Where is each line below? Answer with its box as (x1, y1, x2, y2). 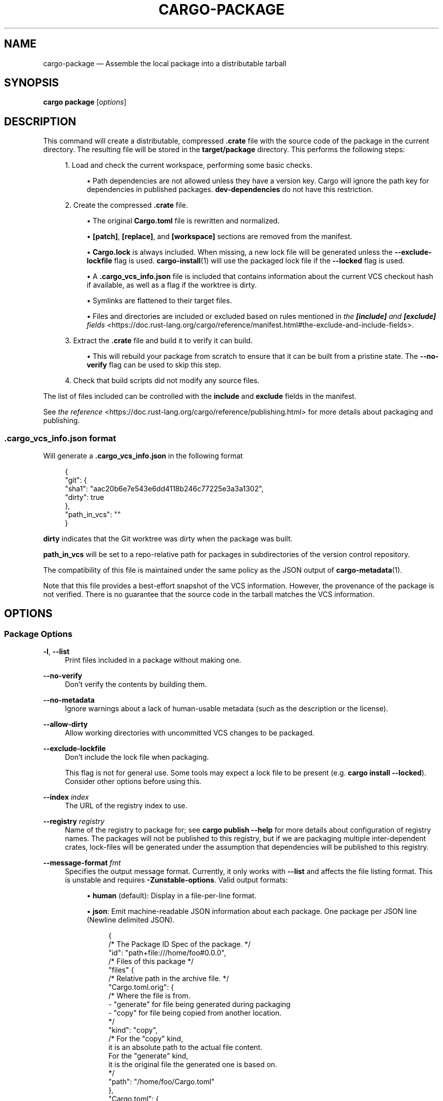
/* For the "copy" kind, (108, 1034, 183, 1043)
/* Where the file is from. (108, 991, 191, 1000)
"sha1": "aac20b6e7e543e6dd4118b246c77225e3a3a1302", (65, 484, 264, 493)
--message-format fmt (43, 858, 121, 867)
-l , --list (43, 647, 70, 656)
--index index (43, 793, 89, 802)
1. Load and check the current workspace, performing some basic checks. (65, 161, 313, 170)
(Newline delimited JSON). (86, 915, 175, 925)
